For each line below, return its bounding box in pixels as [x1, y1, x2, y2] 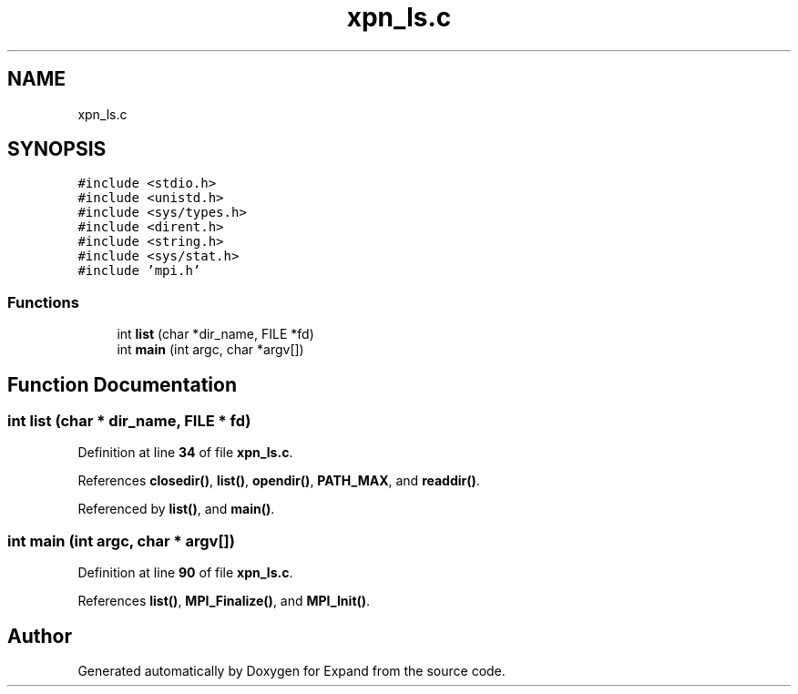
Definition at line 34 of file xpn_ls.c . [77, 444, 293, 461]
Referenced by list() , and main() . [77, 501, 275, 517]
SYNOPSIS [7, 138, 107, 161]
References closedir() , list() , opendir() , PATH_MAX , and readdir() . [77, 473, 480, 489]
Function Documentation [7, 373, 237, 396]
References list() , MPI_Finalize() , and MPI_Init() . [77, 593, 371, 609]
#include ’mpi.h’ [77, 263, 201, 279]
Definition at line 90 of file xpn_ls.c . [77, 565, 293, 581]
